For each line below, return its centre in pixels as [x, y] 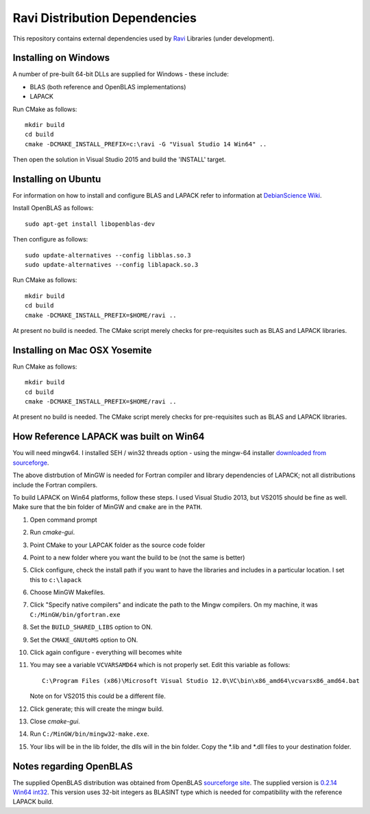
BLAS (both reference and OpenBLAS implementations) [108, 86]
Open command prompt [63, 520]
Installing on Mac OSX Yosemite [82, 350]
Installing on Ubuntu [57, 179]
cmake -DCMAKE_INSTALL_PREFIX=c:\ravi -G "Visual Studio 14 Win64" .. [146, 144]
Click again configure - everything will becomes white [106, 653]
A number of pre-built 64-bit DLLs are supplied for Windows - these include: [121, 74]
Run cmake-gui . [52, 533]
